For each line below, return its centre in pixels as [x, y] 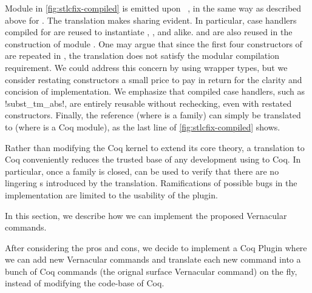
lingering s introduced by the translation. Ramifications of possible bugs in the [151, 183]
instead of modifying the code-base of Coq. [85, 283]
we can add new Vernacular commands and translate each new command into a [153, 259]
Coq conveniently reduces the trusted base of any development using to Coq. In [153, 159]
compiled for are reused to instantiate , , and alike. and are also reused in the [149, 32]
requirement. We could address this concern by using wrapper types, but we [146, 67]
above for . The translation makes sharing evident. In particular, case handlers [151, 20]
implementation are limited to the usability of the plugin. [111, 194]
